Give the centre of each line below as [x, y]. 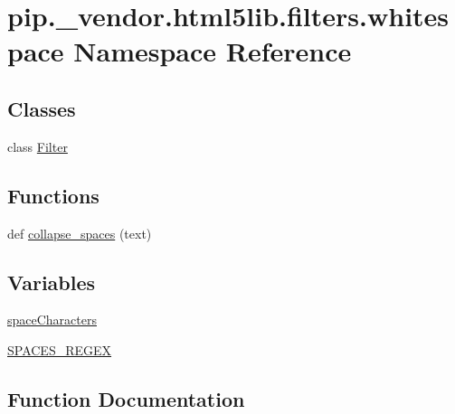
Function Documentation [126, 398]
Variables [52, 282]
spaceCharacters [52, 320]
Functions [53, 195]
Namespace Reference [213, 51]
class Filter [38, 146]
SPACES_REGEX [60, 349]
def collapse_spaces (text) [80, 233]
